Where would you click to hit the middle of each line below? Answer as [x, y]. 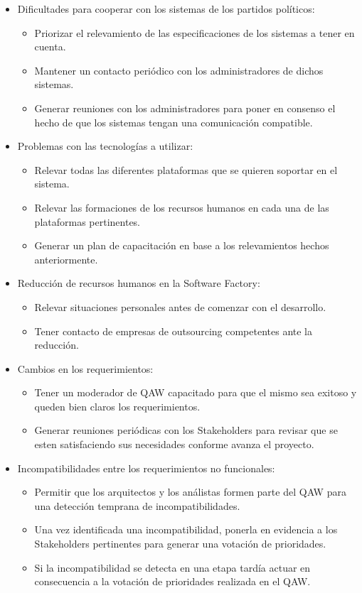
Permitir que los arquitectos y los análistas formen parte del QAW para [190, 492]
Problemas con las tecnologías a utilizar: [105, 146]
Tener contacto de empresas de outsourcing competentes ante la [174, 331]
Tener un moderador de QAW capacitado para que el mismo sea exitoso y [196, 392]
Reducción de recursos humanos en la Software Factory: [139, 283]
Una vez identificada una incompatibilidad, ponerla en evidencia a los [186, 529]
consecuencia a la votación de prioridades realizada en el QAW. [172, 581]
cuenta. [50, 47]
